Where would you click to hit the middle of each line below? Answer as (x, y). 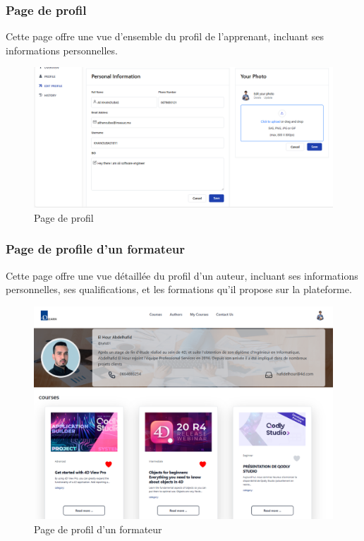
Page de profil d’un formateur (98, 529)
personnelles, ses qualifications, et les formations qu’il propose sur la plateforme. (179, 289)
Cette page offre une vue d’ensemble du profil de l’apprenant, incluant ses (165, 36)
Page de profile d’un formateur (95, 249)
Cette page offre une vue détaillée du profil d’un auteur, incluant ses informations (182, 275)
